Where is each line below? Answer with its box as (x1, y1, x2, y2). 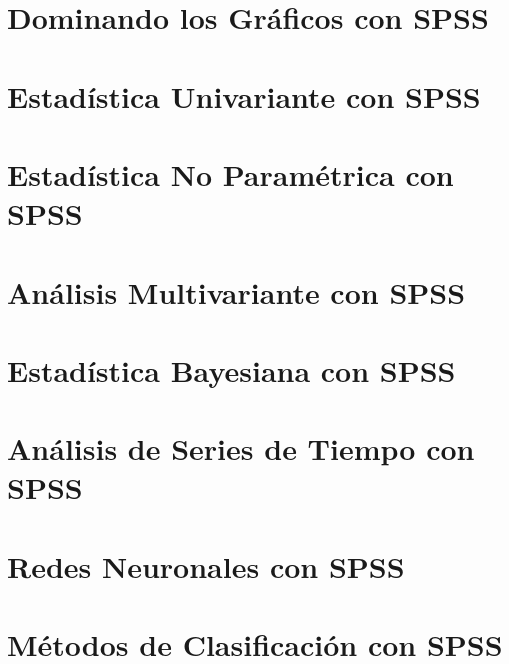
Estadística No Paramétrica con (7, 153, 454, 194)
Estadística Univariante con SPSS (7, 75, 481, 116)
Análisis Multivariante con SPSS (7, 271, 466, 312)
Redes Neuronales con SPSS (7, 545, 405, 586)
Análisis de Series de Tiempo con (7, 428, 475, 469)
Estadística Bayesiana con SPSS (7, 349, 456, 390)
